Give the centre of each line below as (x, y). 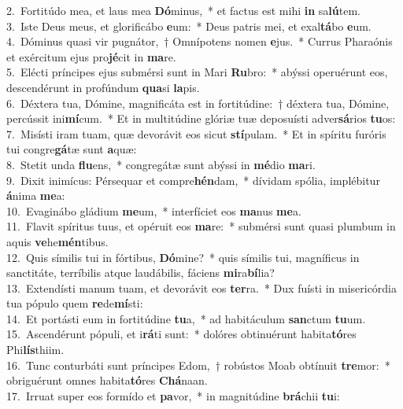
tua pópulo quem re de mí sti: (75, 303)
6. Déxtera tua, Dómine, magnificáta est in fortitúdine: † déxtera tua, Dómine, (198, 103)
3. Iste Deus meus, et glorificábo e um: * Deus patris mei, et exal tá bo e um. (189, 26)
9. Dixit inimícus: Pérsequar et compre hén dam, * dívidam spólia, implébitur (193, 180)
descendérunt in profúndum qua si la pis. (103, 87)
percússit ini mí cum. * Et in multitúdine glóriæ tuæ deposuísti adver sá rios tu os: (201, 118)
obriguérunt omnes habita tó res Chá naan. (107, 380)
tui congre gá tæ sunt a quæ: (72, 149)
